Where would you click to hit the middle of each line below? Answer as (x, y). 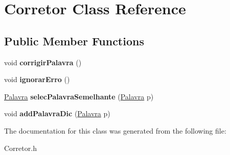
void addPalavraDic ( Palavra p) (57, 113)
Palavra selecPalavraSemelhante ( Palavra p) (79, 96)
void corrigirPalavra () (43, 62)
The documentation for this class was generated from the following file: (115, 130)
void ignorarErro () (37, 79)
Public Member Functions (74, 41)
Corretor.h (20, 148)
